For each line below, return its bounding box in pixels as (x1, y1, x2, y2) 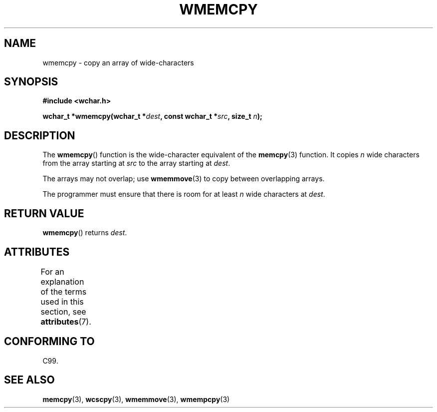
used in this (40, 296, 84, 307)
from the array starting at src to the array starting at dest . (42, 159, 230, 168)
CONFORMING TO (4, 335, 95, 348)
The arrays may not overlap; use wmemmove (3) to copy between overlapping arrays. (42, 174, 325, 183)
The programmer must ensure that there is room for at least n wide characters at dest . (42, 190, 325, 199)
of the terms (40, 286, 87, 297)
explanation (40, 276, 84, 287)
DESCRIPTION (4, 129, 75, 142)
